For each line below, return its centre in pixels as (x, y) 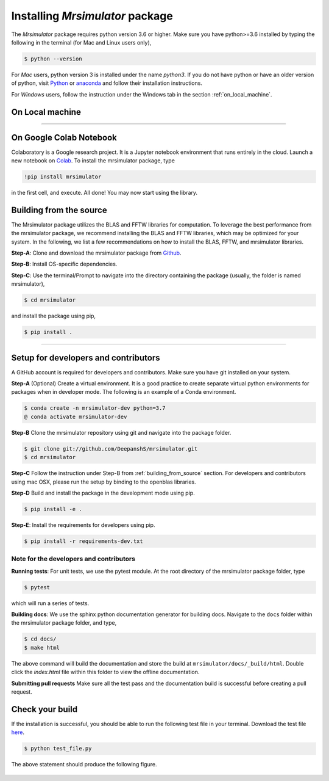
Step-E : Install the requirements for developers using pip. (83, 525)
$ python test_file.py (58, 749)
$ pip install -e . (53, 509)
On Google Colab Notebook (64, 137)
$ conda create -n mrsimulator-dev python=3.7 (95, 408)
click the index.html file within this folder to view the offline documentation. (105, 672)
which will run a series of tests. (50, 603)
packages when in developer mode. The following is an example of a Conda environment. (124, 392)
